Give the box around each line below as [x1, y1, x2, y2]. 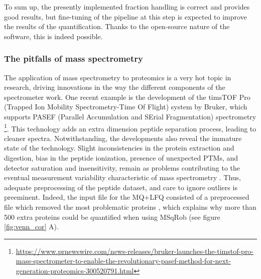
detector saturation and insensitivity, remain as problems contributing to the [4, 162, 240, 173]
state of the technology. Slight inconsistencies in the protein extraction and [4, 143, 234, 153]
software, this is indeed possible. [4, 31, 103, 41]
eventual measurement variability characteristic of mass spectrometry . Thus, [4, 172, 241, 183]
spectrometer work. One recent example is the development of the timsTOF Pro [4, 91, 250, 102]
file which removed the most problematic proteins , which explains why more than [4, 201, 256, 212]
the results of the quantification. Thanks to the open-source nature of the [4, 21, 230, 32]
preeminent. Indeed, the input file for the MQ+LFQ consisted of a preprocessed [4, 192, 249, 202]
